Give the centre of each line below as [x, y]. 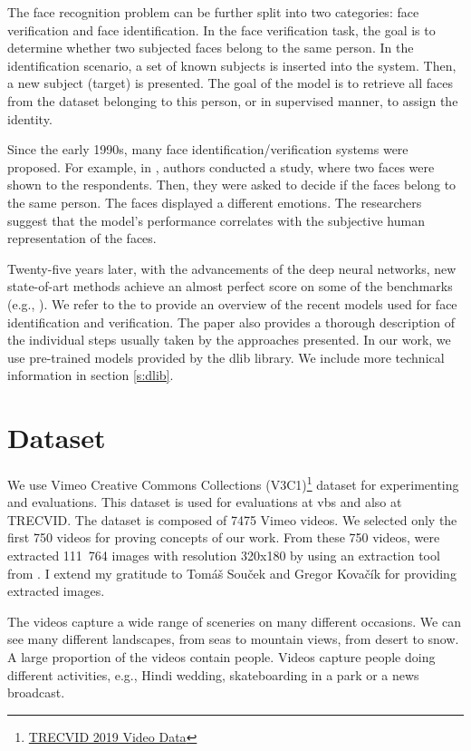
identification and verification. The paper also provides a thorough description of [231, 322]
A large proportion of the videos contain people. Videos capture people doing [221, 657]
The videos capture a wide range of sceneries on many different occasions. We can [234, 621]
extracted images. [56, 591]
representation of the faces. [82, 238]
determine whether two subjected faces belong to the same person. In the [211, 48]
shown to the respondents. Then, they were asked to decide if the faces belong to [232, 185]
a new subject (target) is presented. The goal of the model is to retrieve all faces [231, 83]
